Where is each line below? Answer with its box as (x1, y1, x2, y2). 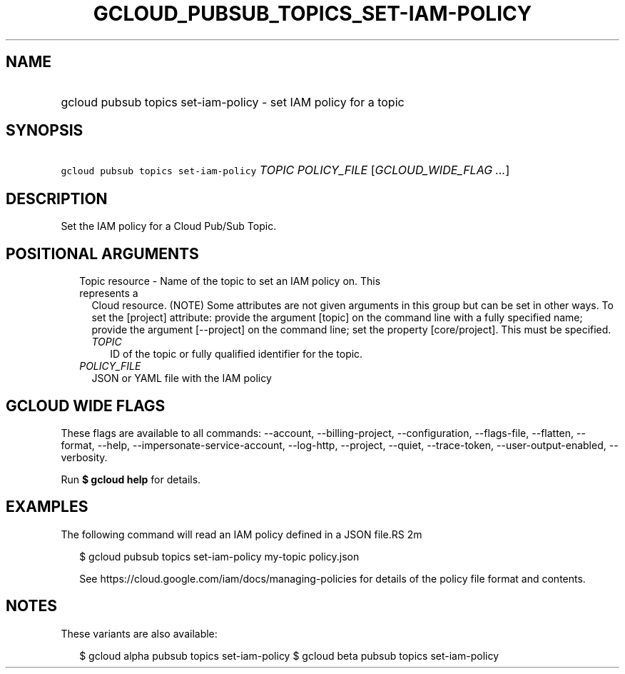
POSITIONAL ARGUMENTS (6, 244, 199, 263)
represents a (79, 287, 138, 300)
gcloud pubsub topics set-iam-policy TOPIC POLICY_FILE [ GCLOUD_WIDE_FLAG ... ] (61, 163, 510, 178)
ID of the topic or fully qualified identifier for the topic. (110, 348, 363, 361)
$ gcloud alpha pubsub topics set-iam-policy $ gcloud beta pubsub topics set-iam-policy (79, 649, 499, 662)
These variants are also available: (61, 627, 218, 640)
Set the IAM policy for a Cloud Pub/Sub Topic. (61, 220, 277, 233)
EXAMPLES (6, 498, 88, 516)
